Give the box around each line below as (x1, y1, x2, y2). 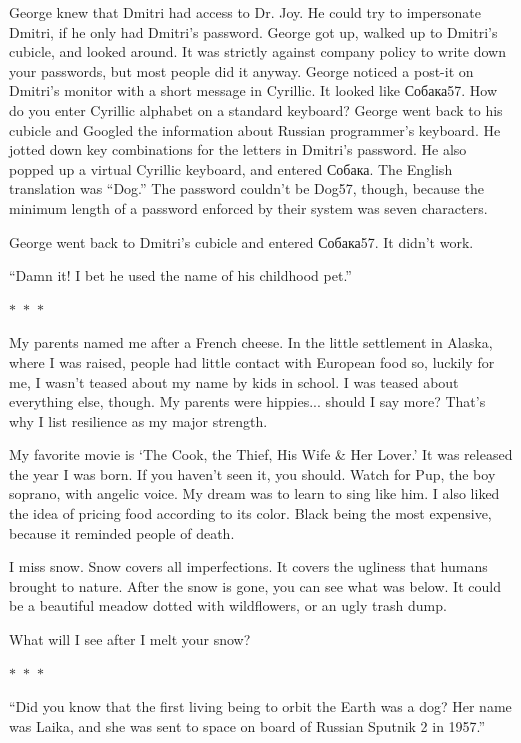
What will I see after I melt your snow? (9, 629, 251, 650)
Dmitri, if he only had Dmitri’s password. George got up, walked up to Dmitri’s (9, 21, 498, 42)
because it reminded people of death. (9, 522, 235, 543)
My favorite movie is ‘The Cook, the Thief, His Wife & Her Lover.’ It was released (9, 444, 513, 465)
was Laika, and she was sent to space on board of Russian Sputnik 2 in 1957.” (9, 715, 486, 736)
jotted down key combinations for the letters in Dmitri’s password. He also (9, 139, 467, 160)
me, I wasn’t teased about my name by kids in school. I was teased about (9, 371, 459, 392)
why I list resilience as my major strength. (9, 410, 268, 431)
